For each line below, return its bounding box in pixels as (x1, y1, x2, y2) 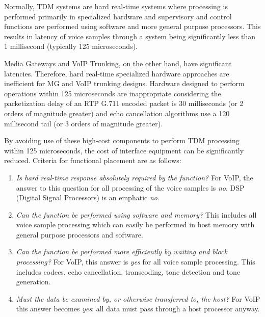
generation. (16, 276, 51, 287)
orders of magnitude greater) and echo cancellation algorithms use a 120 (4, 108, 230, 118)
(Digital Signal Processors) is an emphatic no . (16, 192, 160, 203)
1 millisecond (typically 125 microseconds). (4, 41, 138, 51)
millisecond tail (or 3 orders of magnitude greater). (4, 118, 163, 128)
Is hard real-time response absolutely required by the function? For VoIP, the (16, 172, 253, 182)
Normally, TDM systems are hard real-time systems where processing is (4, 1, 228, 11)
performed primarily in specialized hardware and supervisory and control (4, 11, 232, 21)
